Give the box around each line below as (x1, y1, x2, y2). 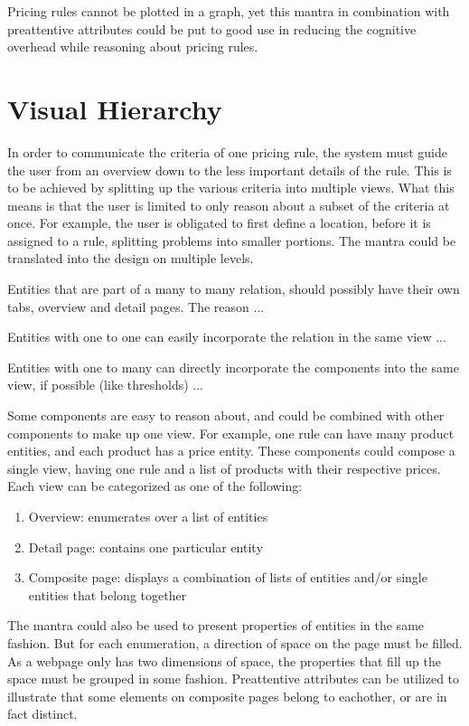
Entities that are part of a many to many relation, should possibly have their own (7, 279, 460, 298)
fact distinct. (7, 704, 78, 723)
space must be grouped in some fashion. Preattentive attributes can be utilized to (7, 669, 460, 688)
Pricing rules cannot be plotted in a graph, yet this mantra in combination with (7, 2, 450, 20)
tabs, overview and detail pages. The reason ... (7, 297, 265, 316)
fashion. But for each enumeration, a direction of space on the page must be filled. (7, 633, 463, 652)
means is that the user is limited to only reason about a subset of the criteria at (7, 195, 450, 214)
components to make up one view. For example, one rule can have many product (7, 423, 455, 442)
